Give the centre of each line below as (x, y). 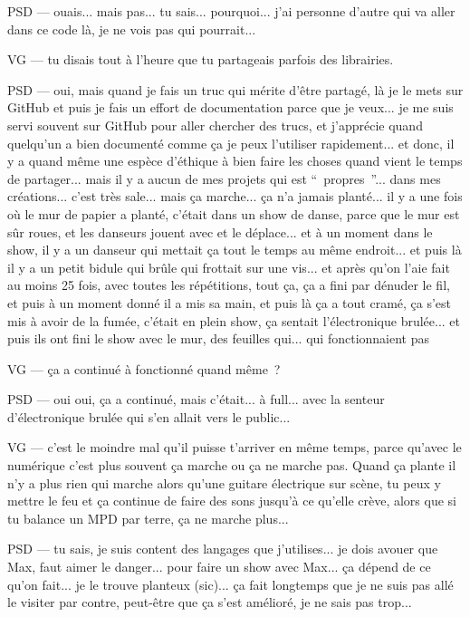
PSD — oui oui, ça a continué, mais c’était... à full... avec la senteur (196, 399)
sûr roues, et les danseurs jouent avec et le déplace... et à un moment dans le (220, 231)
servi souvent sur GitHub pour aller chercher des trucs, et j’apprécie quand (215, 125)
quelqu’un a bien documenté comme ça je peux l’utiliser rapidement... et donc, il (231, 143)
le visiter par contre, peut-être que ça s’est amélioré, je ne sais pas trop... (210, 602)
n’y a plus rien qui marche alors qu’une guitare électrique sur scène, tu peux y (224, 482)
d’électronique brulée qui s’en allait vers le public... (149, 416)
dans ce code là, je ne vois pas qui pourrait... (132, 29)
